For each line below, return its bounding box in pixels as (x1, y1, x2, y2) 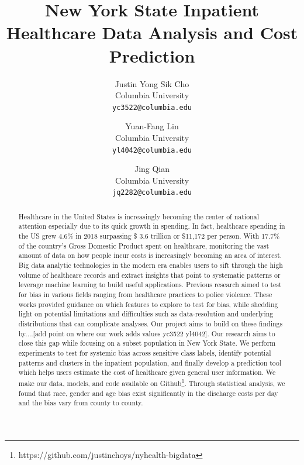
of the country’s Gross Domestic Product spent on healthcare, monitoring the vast (18, 240, 270, 250)
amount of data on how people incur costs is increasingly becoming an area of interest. (18, 250, 282, 260)
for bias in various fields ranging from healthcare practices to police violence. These (18, 290, 272, 299)
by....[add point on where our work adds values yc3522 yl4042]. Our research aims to (18, 328, 275, 338)
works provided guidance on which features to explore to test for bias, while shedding (18, 299, 278, 309)
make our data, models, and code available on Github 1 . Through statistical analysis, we (18, 376, 285, 388)
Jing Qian (134, 163, 170, 175)
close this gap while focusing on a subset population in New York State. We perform (18, 338, 276, 348)
